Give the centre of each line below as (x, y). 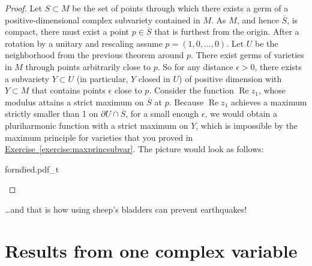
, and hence (258, 19)
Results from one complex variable (151, 250)
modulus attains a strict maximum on (74, 102)
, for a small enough (162, 114)
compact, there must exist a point (67, 31)
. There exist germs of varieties (247, 55)
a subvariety (27, 78)
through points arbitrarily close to (88, 66)
